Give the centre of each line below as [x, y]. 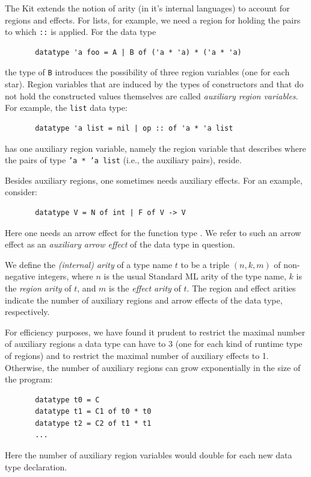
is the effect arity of [145, 288]
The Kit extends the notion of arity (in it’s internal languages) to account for [147, 8]
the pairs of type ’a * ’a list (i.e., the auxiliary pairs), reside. [123, 160]
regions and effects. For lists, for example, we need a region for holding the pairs [153, 20]
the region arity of [38, 288]
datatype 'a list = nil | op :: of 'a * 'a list [134, 128]
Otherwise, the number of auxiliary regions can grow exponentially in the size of [153, 367]
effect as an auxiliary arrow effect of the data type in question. [120, 244]
